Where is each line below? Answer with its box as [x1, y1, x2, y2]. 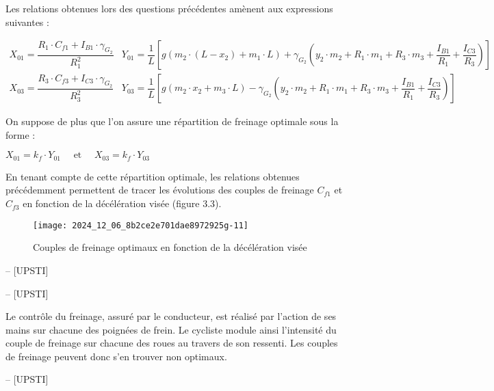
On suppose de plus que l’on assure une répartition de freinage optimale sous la [5, 114, 339, 129]
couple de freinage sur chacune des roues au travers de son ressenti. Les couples [5, 336, 338, 350]
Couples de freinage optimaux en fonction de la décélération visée [33, 240, 307, 254]
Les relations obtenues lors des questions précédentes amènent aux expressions [5, 1, 333, 15]
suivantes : [5, 14, 49, 29]
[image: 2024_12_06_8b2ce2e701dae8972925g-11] [33, 220, 248, 230]
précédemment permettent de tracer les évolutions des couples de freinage [5, 183, 314, 197]
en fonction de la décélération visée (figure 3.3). [23, 196, 222, 211]
